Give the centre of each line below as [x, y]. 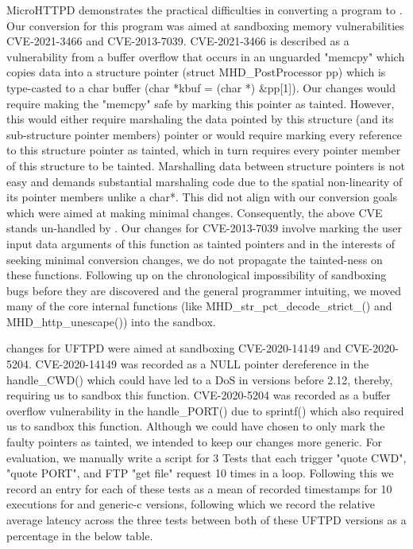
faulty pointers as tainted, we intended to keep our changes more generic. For [195, 442]
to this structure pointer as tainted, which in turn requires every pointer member [204, 150]
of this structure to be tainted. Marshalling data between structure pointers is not [206, 165]
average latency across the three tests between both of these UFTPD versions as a [206, 520]
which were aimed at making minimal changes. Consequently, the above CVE [195, 212]
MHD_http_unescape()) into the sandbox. [111, 321]
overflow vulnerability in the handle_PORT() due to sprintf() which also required [205, 410]
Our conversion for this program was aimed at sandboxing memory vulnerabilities [205, 25]
